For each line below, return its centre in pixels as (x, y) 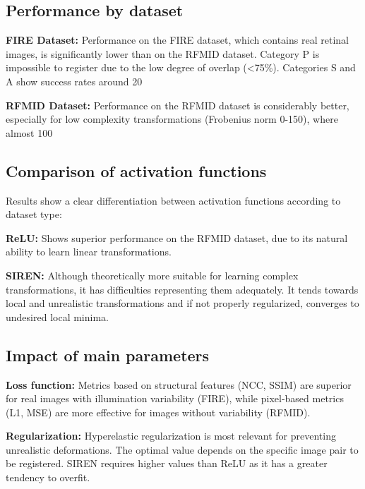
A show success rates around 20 (74, 81)
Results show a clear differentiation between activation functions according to (173, 200)
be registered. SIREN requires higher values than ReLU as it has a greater (167, 463)
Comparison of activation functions (136, 170)
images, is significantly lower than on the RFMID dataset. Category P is (163, 53)
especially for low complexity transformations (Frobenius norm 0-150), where (172, 119)
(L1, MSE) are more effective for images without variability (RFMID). (158, 412)
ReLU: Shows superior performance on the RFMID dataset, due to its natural (177, 237)
